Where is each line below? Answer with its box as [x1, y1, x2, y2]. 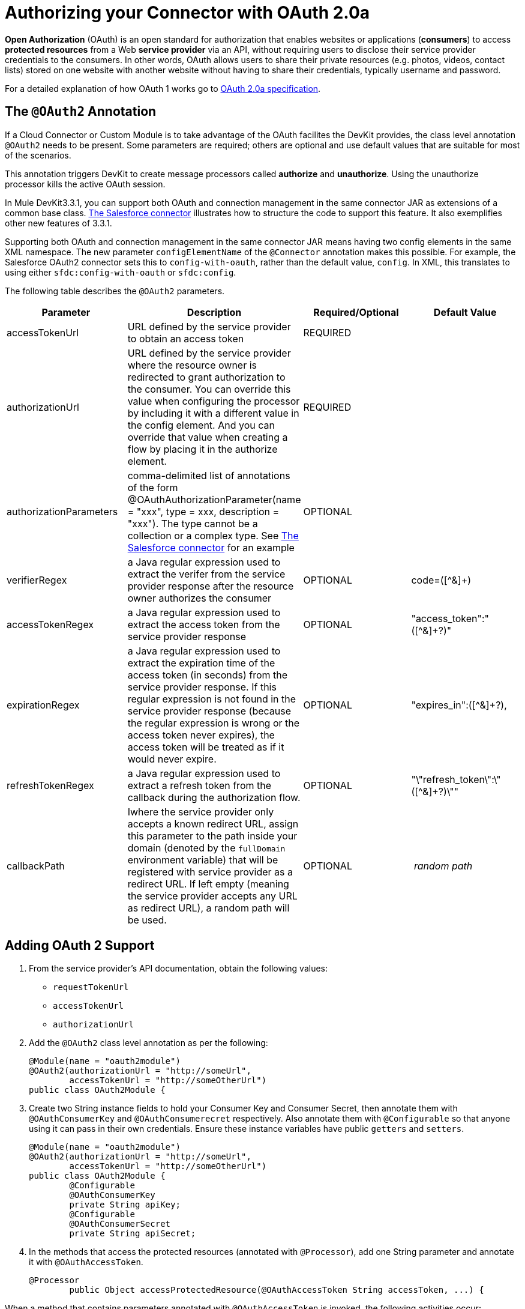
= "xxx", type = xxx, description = [127, 505, 280, 518]
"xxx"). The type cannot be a [127, 517, 258, 530]
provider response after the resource [127, 579, 294, 592]
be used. [127, 913, 167, 926]
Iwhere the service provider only [127, 805, 274, 818]
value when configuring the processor [127, 395, 300, 407]
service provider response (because [127, 704, 292, 717]
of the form [127, 481, 178, 494]
